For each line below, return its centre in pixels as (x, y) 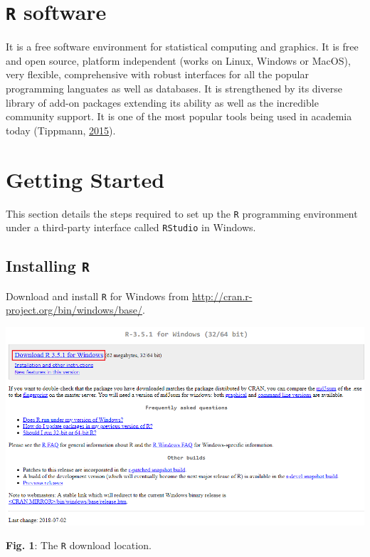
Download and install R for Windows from (97, 296)
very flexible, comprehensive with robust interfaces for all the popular (157, 74)
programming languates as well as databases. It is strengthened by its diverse (174, 89)
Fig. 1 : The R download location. (79, 545)
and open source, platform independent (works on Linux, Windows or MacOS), (178, 60)
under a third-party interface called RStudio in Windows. (131, 227)
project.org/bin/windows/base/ (74, 310)
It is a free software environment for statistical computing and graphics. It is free (182, 47)
